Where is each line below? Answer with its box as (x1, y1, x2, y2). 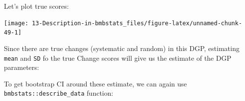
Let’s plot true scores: (4, 1, 69, 11)
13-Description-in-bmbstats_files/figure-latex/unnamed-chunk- (32, 19, 242, 27)
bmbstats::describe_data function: (4, 88, 113, 98)
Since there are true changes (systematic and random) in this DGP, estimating (4, 43, 240, 53)
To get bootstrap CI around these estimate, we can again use (4, 78, 187, 88)
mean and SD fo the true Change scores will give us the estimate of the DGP (4, 52, 231, 63)
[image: (4, 19, 29, 27)
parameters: (4, 62, 39, 72)
